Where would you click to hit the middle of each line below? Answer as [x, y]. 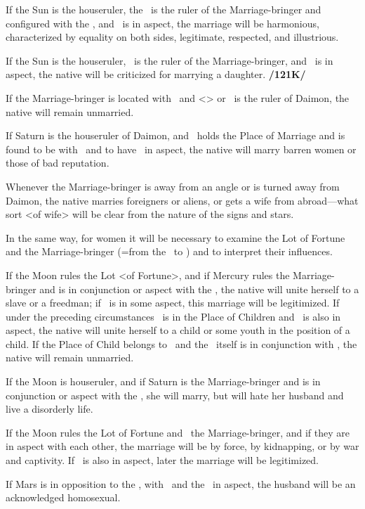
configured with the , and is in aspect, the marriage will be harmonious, [162, 23]
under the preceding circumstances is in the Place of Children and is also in [173, 316]
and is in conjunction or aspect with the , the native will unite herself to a [199, 289]
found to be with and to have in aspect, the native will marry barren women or [181, 149]
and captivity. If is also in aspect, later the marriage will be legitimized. [162, 460]
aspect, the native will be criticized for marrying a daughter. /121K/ [156, 74]
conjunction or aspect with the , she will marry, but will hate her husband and [175, 395]
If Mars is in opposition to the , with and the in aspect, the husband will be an [181, 483]
